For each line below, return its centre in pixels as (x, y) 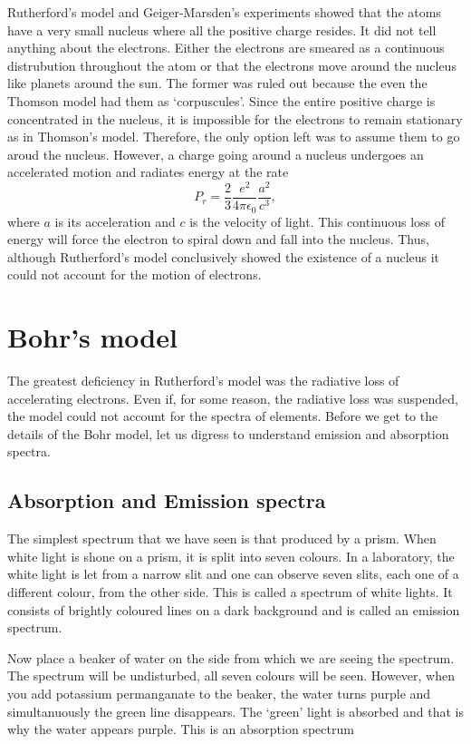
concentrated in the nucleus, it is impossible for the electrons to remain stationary (235, 118)
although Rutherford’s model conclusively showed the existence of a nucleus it (224, 256)
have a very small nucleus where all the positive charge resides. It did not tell (222, 29)
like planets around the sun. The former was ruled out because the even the (217, 83)
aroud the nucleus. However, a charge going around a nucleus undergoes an (216, 154)
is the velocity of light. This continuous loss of (317, 221)
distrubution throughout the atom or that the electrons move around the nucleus (232, 65)
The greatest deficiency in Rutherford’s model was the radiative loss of (203, 381)
